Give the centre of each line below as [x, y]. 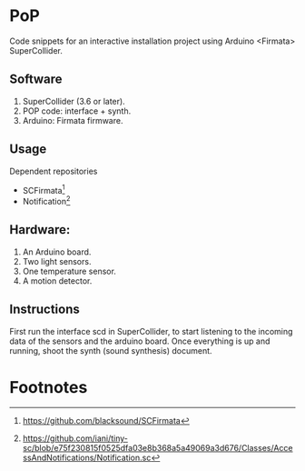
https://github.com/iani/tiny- [75, 438]
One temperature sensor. [69, 271]
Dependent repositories [54, 171]
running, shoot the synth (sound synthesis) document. [111, 350]
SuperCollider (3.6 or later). [74, 101]
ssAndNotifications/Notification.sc [87, 458]
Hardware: [40, 230]
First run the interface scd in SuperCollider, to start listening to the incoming [151, 331]
